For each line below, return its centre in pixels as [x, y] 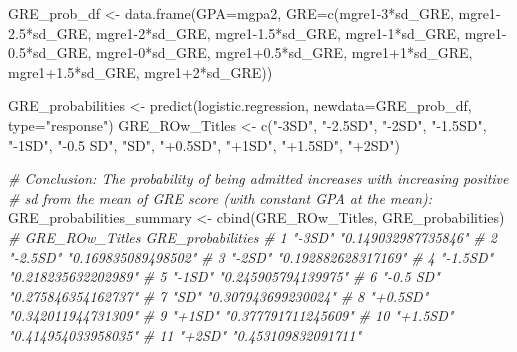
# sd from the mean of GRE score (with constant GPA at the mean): [220, 197]
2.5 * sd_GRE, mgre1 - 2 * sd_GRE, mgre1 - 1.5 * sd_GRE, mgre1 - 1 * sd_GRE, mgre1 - [257, 32]
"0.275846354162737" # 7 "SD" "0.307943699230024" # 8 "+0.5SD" [218, 295]
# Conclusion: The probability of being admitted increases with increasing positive [258, 178]
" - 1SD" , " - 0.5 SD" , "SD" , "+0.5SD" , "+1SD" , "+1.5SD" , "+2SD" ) [204, 144]
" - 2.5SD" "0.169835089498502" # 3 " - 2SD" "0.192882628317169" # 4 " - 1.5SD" [251, 256]
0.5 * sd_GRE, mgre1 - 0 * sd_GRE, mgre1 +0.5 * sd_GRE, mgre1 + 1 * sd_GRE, [240, 52]
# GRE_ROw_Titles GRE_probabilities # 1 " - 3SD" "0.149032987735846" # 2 [252, 236]
